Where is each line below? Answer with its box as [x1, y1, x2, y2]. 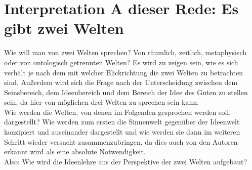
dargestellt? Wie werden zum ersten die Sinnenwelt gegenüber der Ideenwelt [4, 116, 240, 127]
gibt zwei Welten [4, 18, 124, 38]
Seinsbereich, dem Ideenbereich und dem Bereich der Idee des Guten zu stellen [4, 87, 248, 97]
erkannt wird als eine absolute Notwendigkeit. [4, 146, 146, 157]
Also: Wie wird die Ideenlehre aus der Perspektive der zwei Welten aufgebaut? [4, 156, 247, 166]
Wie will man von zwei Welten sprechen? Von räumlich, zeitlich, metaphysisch [4, 47, 246, 58]
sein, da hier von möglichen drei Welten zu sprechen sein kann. [4, 97, 199, 107]
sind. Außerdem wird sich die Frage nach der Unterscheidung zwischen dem [4, 77, 238, 88]
